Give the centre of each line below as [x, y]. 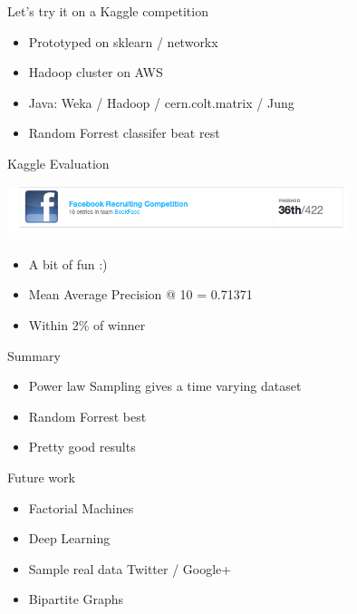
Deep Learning [69, 538]
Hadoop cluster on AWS [96, 72]
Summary [34, 355]
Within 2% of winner [87, 325]
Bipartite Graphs [76, 599]
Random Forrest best [87, 416]
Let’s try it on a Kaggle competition [108, 11]
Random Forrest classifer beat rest [124, 133]
